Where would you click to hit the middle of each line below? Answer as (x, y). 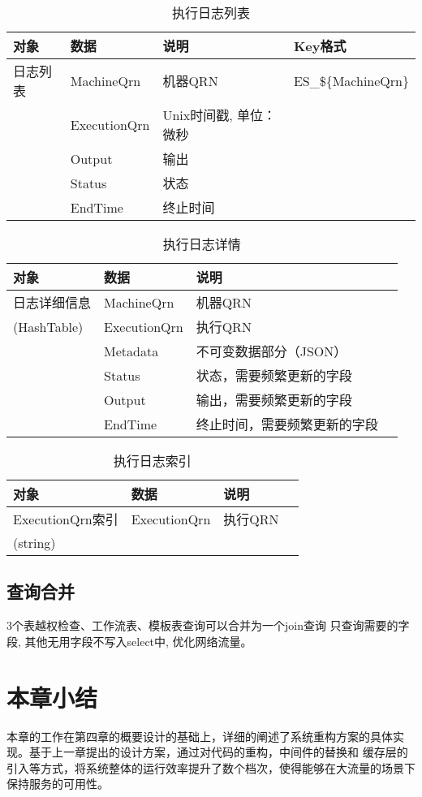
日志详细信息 (52, 302)
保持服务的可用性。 (58, 784)
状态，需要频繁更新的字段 (274, 375)
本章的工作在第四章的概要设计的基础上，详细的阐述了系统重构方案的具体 (200, 736)
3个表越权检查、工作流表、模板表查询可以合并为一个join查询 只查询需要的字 (208, 625)
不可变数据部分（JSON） (271, 351)
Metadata (131, 351)
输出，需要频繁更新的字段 (274, 400)
